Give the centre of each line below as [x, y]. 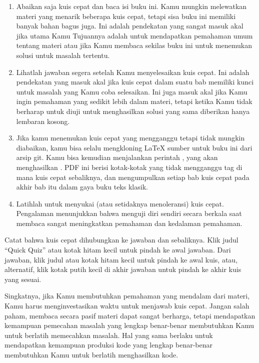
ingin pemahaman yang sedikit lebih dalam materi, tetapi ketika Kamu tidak [134, 101]
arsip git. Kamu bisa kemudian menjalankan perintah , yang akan [117, 157]
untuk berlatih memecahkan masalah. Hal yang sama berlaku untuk [109, 335]
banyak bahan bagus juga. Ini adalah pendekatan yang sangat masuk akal [130, 26]
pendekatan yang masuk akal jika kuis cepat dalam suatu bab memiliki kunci [135, 82]
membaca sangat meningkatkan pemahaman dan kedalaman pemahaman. [129, 223]
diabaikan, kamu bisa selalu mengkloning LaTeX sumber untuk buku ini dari [134, 147]
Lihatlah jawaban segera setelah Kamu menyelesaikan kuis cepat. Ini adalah [133, 72]
